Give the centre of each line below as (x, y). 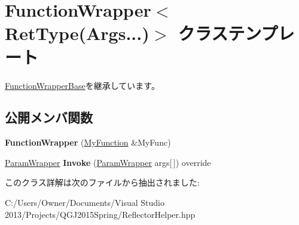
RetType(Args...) (77, 33)
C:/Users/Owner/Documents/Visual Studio (85, 203)
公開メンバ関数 (49, 117)
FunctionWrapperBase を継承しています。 (82, 85)
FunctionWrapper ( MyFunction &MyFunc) (88, 142)
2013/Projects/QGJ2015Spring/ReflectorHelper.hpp (100, 214)
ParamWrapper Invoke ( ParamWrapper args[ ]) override (108, 162)
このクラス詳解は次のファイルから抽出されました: (102, 182)
